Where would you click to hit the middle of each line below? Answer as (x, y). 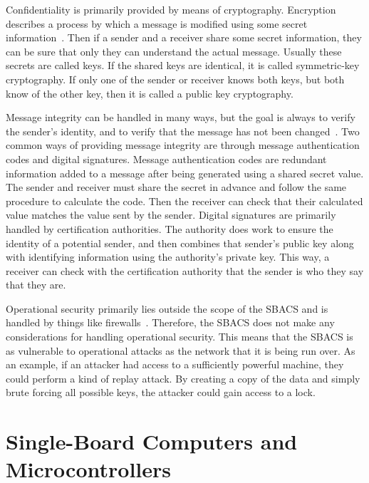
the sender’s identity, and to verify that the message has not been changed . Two (183, 131)
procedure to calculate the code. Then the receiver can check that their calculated (184, 201)
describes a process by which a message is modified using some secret (157, 23)
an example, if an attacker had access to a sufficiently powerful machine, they (175, 364)
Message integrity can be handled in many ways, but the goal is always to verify (181, 117)
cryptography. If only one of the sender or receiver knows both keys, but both (175, 79)
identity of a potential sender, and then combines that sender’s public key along (180, 243)
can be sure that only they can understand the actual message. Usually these (174, 51)
